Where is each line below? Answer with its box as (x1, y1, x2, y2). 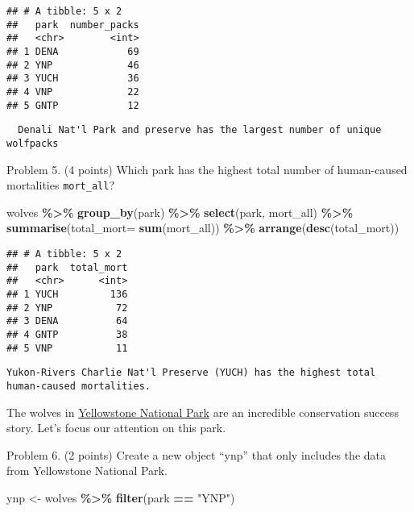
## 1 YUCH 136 (6, 288, 128, 300)
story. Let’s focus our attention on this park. (6, 419, 226, 436)
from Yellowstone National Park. (6, 462, 168, 479)
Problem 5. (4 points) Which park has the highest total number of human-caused (6, 160, 408, 177)
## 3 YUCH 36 (6, 73, 139, 85)
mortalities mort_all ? (6, 177, 115, 194)
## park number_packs (6, 19, 139, 31)
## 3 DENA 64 (6, 315, 128, 327)
